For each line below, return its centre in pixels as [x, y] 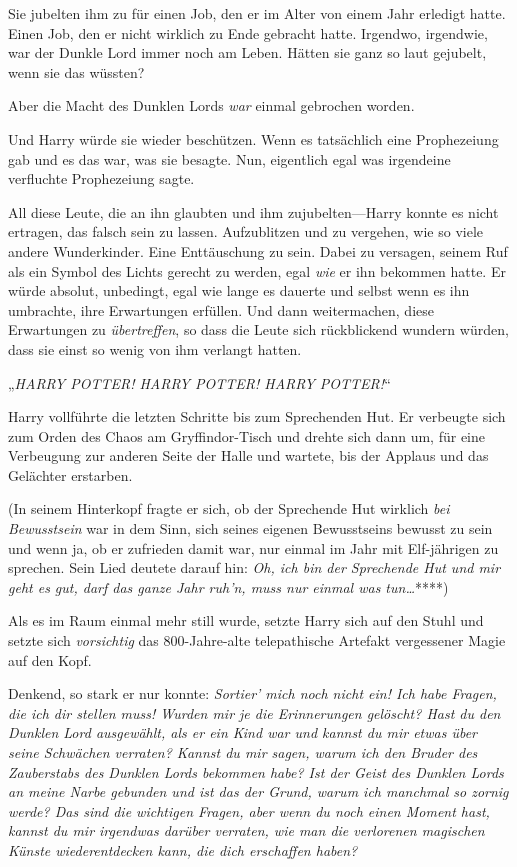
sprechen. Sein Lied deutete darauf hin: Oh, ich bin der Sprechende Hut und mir [254, 567]
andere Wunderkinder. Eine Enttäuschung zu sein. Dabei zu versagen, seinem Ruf [258, 250]
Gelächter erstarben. [70, 474]
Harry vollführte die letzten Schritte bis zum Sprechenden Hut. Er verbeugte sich [257, 416]
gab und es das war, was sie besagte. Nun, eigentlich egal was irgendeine [229, 158]
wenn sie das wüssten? [76, 71]
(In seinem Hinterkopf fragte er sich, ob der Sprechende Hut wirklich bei [229, 508]
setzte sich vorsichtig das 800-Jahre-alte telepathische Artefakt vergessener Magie [257, 640]
